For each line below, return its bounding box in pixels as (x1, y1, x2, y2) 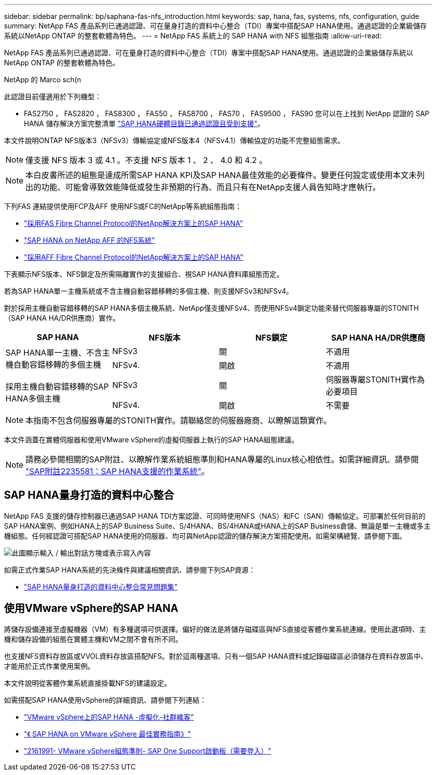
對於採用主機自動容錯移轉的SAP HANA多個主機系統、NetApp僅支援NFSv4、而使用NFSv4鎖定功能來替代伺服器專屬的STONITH (4, 304, 419, 312)
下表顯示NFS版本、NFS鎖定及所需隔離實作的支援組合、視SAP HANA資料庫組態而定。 (4, 270, 284, 278)
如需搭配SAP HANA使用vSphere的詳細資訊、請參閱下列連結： (4, 695, 207, 704)
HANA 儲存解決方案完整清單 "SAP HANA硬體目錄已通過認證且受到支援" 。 (24, 119, 264, 128)
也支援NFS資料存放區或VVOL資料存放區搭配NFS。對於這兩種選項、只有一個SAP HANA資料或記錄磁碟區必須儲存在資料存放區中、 (4, 651, 428, 660)
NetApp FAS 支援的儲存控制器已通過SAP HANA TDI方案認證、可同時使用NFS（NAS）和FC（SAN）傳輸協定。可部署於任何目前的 (4, 511, 426, 520)
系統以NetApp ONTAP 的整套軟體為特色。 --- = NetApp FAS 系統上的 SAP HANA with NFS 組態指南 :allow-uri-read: (4, 31, 382, 40)
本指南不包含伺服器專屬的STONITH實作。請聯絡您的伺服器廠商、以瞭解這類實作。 (25, 415, 331, 425)
